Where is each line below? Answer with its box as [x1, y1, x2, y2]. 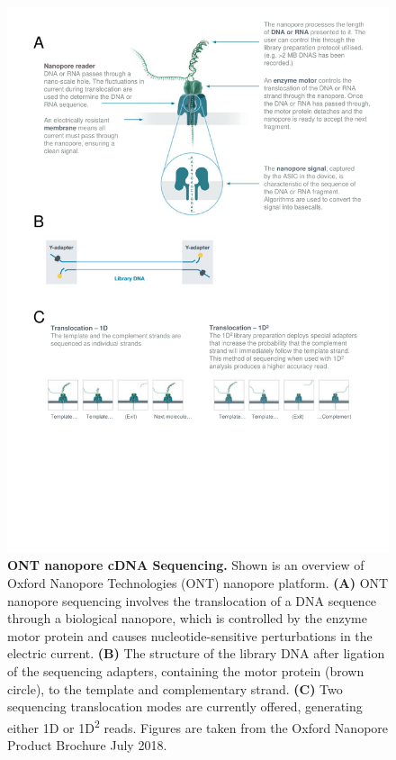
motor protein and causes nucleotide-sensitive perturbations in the [7, 626, 373, 645]
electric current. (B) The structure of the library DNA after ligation [7, 644, 385, 663]
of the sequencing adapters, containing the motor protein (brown [7, 661, 364, 680]
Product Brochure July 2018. [7, 735, 167, 754]
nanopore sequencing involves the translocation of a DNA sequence [7, 591, 377, 610]
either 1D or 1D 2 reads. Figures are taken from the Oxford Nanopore [7, 715, 389, 737]
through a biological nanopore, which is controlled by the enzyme [7, 609, 367, 628]
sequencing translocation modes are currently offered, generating [7, 697, 363, 716]
